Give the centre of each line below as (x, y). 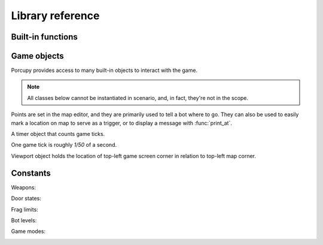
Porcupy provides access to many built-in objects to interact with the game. (104, 70)
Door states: (26, 198)
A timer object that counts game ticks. (58, 134)
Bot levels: (24, 220)
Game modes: (28, 231)
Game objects (37, 56)
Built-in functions (44, 37)
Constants (31, 173)
